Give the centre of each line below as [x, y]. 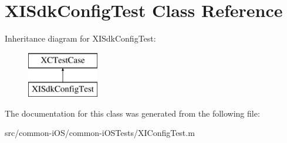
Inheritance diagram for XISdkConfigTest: [80, 38]
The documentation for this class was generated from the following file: [132, 113]
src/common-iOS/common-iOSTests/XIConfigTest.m [100, 133]
